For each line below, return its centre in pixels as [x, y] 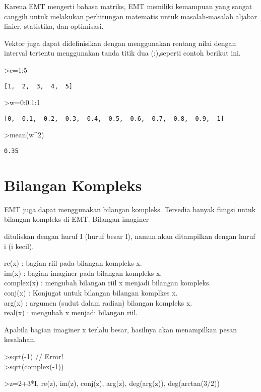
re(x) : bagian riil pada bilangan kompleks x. [73, 263]
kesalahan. [20, 339]
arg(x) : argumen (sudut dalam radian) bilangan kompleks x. [98, 302]
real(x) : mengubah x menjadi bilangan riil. [71, 312]
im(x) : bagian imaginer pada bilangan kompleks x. [83, 273]
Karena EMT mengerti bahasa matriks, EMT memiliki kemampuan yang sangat [128, 6]
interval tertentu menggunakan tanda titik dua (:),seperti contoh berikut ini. [122, 53]
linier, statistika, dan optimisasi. [54, 26]
